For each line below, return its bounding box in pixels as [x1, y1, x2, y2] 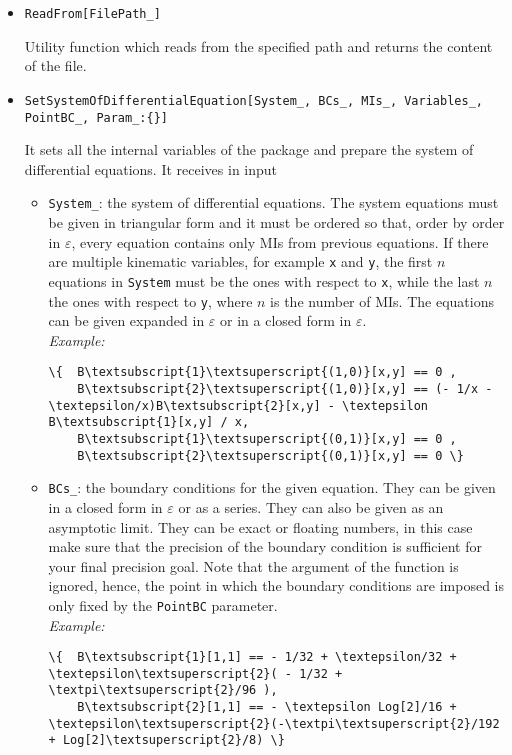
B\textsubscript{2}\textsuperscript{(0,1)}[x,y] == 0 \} [77, 448, 464, 463]
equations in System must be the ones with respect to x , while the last [48, 270, 480, 291]
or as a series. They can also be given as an [178, 496, 444, 517]
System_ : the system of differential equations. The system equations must [48, 192, 499, 213]
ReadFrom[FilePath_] [24, 7, 161, 21]
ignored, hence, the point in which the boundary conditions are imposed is [48, 575, 504, 596]
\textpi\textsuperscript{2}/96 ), [48, 683, 278, 698]
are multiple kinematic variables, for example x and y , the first [48, 251, 433, 272]
